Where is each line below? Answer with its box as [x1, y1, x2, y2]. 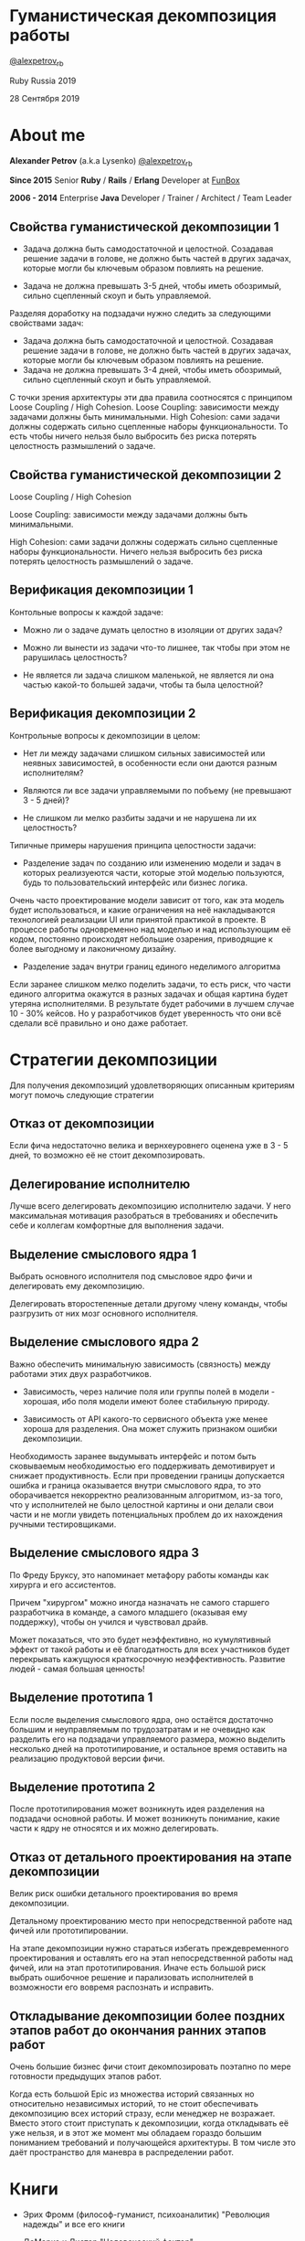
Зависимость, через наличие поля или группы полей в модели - [22, 1386, 276, 1397]
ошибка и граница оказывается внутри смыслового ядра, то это [9, 1479, 262, 1490]
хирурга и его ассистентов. [9, 1579, 117, 1590]
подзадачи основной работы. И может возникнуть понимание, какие [9, 1813, 280, 1824]
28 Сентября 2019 [9, 92, 80, 103]
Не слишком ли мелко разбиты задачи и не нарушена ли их [22, 812, 258, 823]
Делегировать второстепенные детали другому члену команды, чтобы [9, 1298, 288, 1309]
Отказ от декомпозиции [9, 1116, 155, 1132]
